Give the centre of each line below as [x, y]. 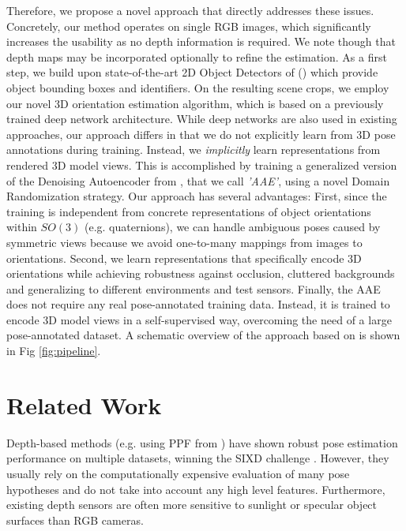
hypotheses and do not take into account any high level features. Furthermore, [196, 489]
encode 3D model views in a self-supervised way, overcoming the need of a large [199, 319]
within [22, 227]
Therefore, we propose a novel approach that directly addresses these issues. [190, 10]
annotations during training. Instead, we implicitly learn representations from [194, 150]
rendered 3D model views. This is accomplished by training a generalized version [202, 165]
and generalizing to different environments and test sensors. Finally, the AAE [194, 288]
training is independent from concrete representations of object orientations [189, 211]
